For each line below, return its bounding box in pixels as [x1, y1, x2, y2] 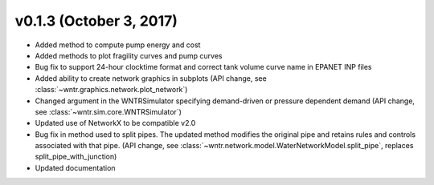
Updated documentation [35, 163, 116, 172]
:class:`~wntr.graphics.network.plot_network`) [35, 85, 188, 95]
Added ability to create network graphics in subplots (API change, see [35, 73, 267, 83]
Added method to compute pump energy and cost [35, 40, 201, 50]
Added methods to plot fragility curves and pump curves [35, 50, 223, 60]
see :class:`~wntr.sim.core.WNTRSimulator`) [35, 107, 182, 116]
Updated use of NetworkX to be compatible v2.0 [35, 119, 196, 128]
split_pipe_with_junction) [35, 152, 117, 162]
